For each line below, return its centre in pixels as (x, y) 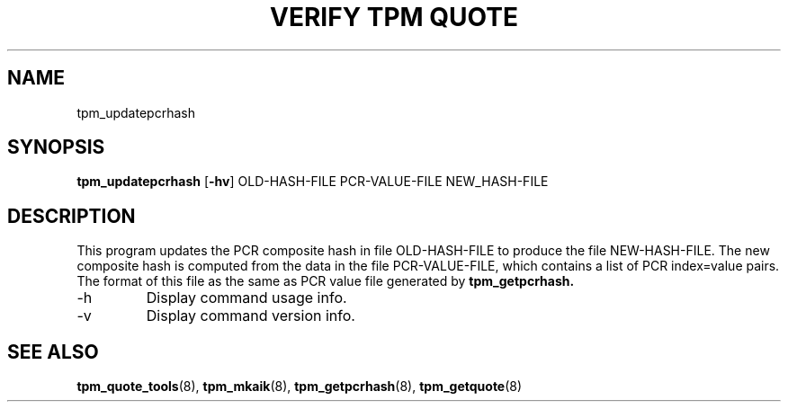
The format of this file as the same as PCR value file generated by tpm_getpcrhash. (326, 281)
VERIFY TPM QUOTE (394, 17)
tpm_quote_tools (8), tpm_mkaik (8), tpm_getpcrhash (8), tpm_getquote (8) (300, 387)
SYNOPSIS (56, 147)
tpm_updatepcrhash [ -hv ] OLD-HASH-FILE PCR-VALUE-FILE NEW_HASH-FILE (313, 182)
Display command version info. (251, 316)
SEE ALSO (53, 351)
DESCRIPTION (72, 216)
